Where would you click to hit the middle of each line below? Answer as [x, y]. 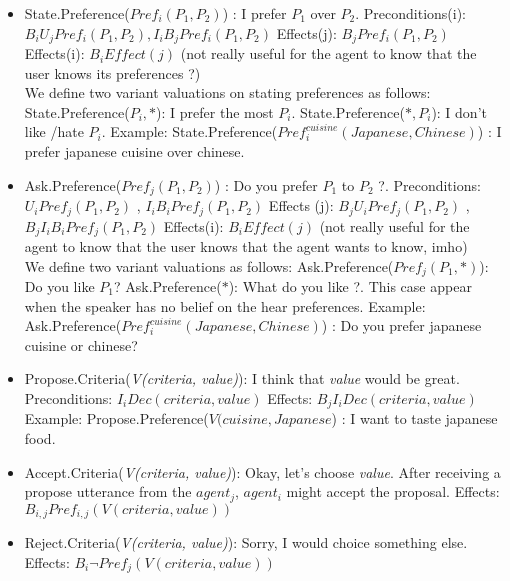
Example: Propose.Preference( [116, 418]
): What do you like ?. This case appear [350, 286]
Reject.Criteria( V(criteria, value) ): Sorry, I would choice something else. [246, 542]
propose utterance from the [108, 491]
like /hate [54, 131]
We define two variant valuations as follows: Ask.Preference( [209, 265]
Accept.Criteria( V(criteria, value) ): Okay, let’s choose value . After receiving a [262, 471]
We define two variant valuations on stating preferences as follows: [227, 92]
